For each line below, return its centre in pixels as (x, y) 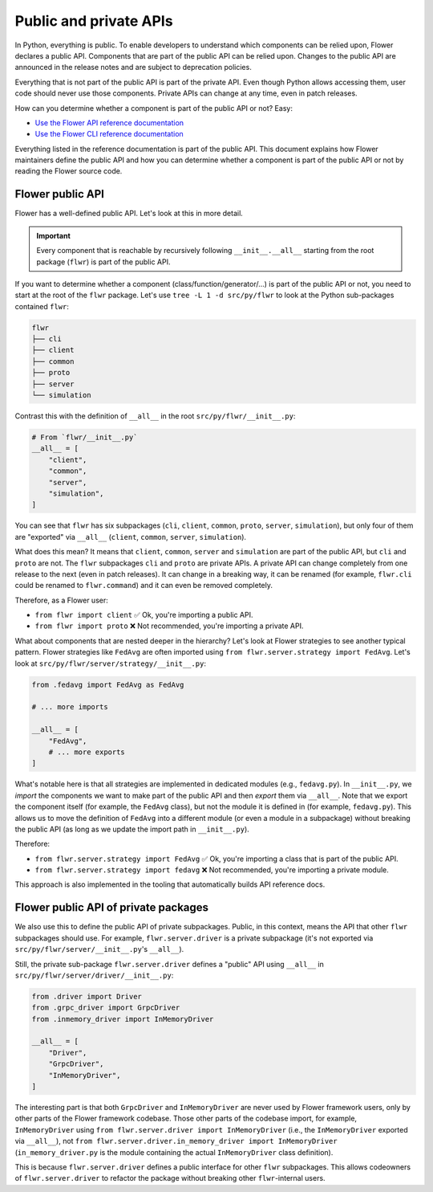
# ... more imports (70, 707)
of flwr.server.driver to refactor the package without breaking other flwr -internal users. (170, 1178)
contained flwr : (42, 306)
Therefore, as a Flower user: (61, 600)
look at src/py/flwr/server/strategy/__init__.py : (110, 663)
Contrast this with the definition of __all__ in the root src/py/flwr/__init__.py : (155, 416)
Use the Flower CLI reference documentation (109, 134)
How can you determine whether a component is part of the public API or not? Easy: (154, 108)
